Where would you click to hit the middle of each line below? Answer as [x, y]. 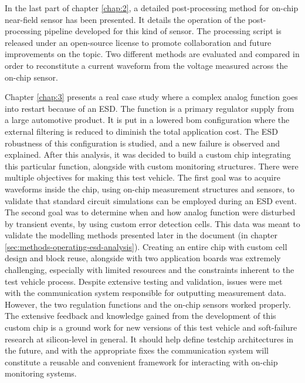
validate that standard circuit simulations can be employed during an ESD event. [151, 200]
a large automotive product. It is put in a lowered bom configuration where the [147, 120]
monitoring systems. [41, 373]
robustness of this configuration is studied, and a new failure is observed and [143, 143]
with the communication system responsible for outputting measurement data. [146, 293]
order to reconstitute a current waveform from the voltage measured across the [146, 65]
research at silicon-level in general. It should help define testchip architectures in [149, 339]
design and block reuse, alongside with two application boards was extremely [143, 258]
